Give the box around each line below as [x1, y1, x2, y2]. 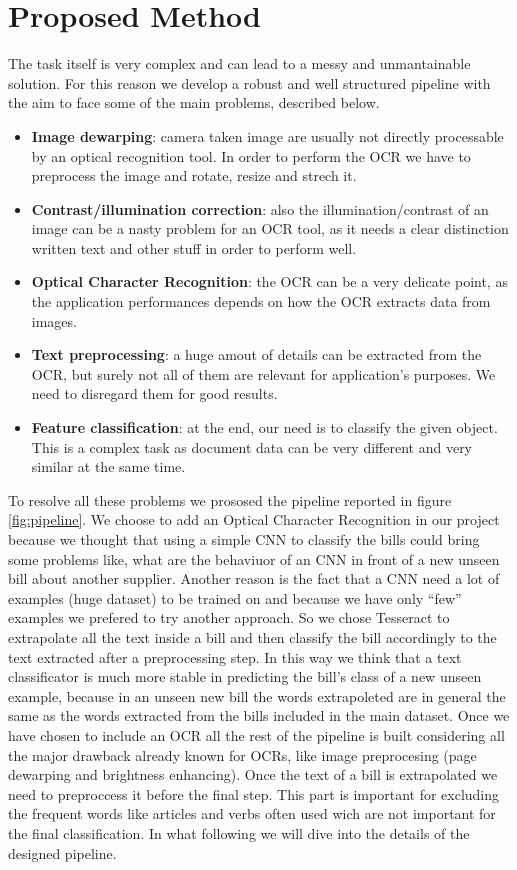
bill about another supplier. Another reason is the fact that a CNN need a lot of [8, 568, 500, 589]
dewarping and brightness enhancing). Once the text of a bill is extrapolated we [8, 764, 498, 785]
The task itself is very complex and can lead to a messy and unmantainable [8, 53, 471, 74]
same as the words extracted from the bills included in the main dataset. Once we [8, 705, 510, 726]
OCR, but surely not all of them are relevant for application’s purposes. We [31, 363, 496, 384]
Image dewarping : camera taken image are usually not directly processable [31, 125, 504, 146]
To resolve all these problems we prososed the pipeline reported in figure [8, 489, 452, 510]
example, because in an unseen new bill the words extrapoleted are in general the [8, 685, 506, 706]
